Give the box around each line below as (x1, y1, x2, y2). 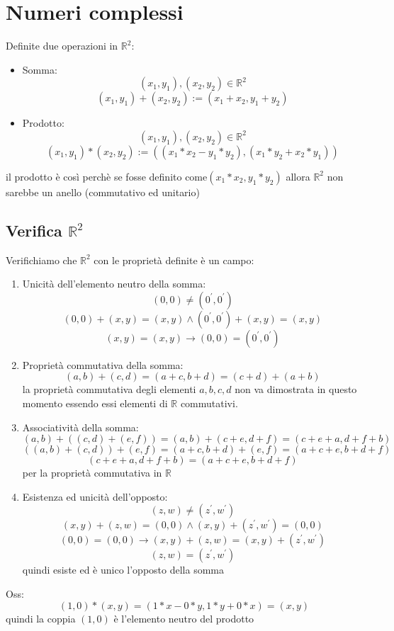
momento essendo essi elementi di (22, 396, 168, 411)
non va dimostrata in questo (235, 382, 357, 397)
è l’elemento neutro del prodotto (113, 610, 254, 625)
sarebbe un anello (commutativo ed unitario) (6, 184, 200, 199)
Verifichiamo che (6, 252, 77, 267)
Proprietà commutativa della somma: (22, 357, 184, 372)
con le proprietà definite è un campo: (94, 252, 254, 267)
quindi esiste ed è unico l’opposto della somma (22, 562, 224, 577)
